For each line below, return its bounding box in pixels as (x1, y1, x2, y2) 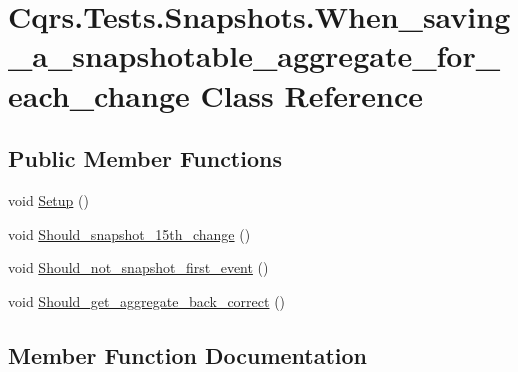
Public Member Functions (8, 143, 282, 174)
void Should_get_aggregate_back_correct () (8, 290, 286, 311)
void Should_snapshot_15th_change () (8, 223, 251, 244)
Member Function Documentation (8, 339, 368, 370)
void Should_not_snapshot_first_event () (8, 257, 269, 278)
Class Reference (200, 74, 423, 115)
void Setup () (8, 189, 89, 210)
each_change (8, 74, 190, 115)
